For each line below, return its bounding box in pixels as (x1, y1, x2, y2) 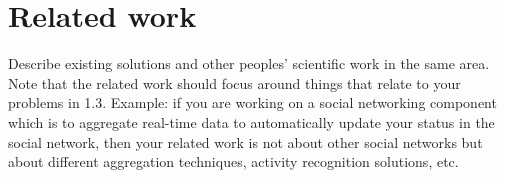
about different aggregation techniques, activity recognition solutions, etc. (8, 151, 459, 172)
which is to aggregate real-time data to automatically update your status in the (8, 111, 495, 132)
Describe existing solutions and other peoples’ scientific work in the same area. (8, 53, 490, 74)
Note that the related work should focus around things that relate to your (8, 72, 461, 93)
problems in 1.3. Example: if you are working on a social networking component (8, 92, 497, 113)
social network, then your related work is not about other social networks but (8, 131, 483, 152)
